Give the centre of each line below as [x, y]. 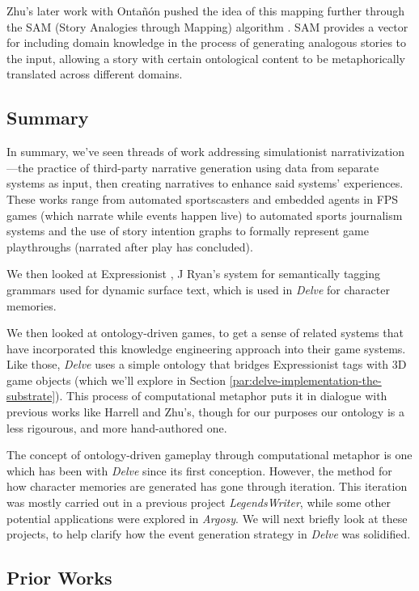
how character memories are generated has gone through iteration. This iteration [207, 486]
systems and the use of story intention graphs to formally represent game [188, 231]
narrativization [368, 152]
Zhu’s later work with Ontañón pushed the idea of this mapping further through [206, 11]
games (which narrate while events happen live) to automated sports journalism [205, 215]
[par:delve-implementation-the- [305, 380]
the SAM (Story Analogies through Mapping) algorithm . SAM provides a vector [207, 26]
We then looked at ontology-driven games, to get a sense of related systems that [205, 333]
